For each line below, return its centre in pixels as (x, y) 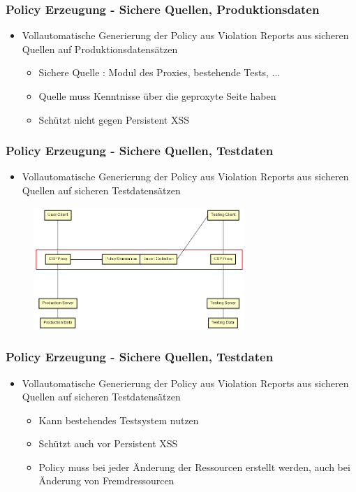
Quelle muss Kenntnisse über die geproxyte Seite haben (157, 96)
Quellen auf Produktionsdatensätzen (100, 49)
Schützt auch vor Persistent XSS (108, 443)
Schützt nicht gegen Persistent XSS (114, 119)
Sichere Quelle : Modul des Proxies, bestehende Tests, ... (160, 72)
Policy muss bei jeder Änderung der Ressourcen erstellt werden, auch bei (194, 466)
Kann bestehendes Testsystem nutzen (119, 420)
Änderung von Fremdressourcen (106, 480)
